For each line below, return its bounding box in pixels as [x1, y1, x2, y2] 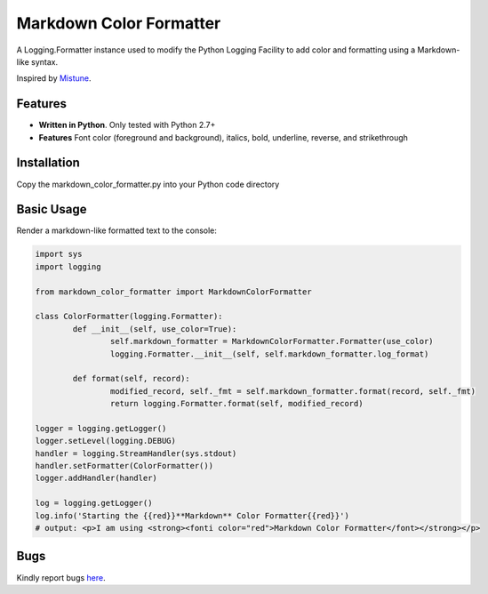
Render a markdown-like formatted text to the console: [16, 225, 218, 236]
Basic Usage [16, 202, 87, 217]
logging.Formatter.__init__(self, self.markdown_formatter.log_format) [109, 349, 429, 359]
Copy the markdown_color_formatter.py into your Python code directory [16, 179, 280, 189]
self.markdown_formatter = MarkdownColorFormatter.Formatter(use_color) [109, 336, 435, 347]
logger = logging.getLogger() [35, 423, 167, 433]
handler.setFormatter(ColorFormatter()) [35, 461, 213, 471]
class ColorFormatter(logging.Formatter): [35, 311, 223, 322]
